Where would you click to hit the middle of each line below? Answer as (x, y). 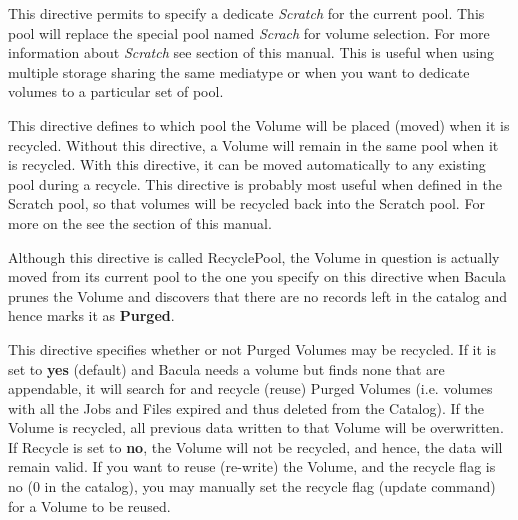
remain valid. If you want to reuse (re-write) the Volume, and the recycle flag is (252, 466)
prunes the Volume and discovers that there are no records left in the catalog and (258, 295)
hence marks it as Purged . (91, 315)
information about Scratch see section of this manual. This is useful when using (251, 52)
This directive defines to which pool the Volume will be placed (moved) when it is (259, 124)
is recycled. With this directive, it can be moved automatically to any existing (247, 164)
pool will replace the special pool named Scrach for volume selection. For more (249, 32)
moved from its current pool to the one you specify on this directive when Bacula (257, 276)
